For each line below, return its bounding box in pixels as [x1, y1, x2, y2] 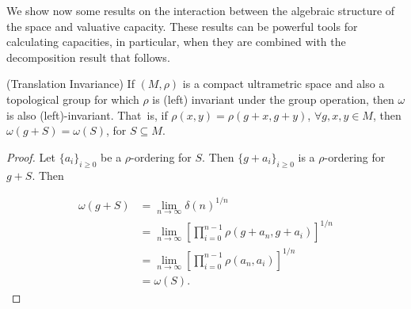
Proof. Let [6, 148, 55, 165]
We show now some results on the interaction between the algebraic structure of [6, 2, 395, 18]
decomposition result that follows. [6, 48, 170, 65]
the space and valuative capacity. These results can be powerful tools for [6, 17, 358, 34]
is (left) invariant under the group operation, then [152, 90, 394, 107]
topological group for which [6, 90, 139, 107]
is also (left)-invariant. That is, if [6, 106, 168, 123]
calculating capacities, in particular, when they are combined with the [6, 33, 346, 50]
